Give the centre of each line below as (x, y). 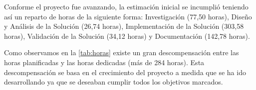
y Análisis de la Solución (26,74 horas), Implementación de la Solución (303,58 (124, 26)
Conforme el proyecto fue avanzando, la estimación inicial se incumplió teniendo (126, 6)
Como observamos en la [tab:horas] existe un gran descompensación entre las (122, 52)
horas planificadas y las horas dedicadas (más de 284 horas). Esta (104, 62)
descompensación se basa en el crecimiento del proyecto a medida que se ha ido (125, 72)
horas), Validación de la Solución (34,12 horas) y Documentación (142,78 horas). (127, 36)
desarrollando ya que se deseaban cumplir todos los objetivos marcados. (114, 82)
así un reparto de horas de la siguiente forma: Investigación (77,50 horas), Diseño (128, 16)
